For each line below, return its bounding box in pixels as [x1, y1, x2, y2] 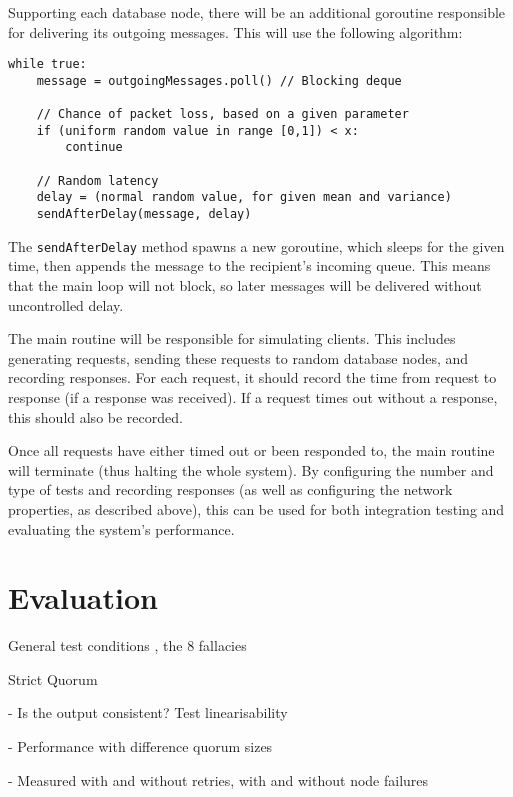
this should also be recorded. [8, 406, 183, 427]
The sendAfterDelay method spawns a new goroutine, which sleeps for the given [8, 235, 505, 256]
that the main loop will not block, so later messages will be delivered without [8, 275, 482, 295]
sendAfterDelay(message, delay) [36, 207, 252, 222]
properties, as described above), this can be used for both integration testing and [8, 498, 505, 519]
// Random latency [36, 173, 159, 188]
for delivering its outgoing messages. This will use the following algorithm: [8, 21, 463, 42]
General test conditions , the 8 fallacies [8, 635, 247, 656]
